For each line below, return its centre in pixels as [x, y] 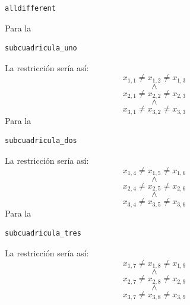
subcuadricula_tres [43, 233]
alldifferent [30, 8]
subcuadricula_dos [41, 141]
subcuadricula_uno [41, 48]
